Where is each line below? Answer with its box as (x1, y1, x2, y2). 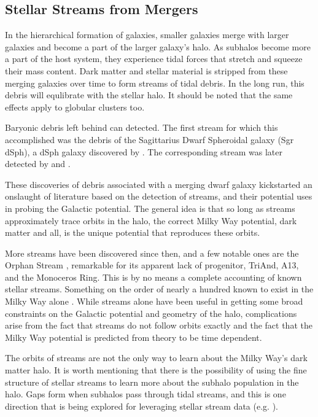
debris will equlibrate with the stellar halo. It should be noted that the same (5, 88, 293, 101)
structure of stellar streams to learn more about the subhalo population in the (5, 375, 299, 388)
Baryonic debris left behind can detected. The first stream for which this (5, 121, 278, 134)
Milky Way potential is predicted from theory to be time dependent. (5, 330, 262, 343)
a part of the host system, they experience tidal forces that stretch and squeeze (5, 52, 303, 65)
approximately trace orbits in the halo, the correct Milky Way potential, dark (5, 214, 297, 227)
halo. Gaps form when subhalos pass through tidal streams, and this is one (5, 388, 286, 400)
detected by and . (5, 157, 71, 170)
